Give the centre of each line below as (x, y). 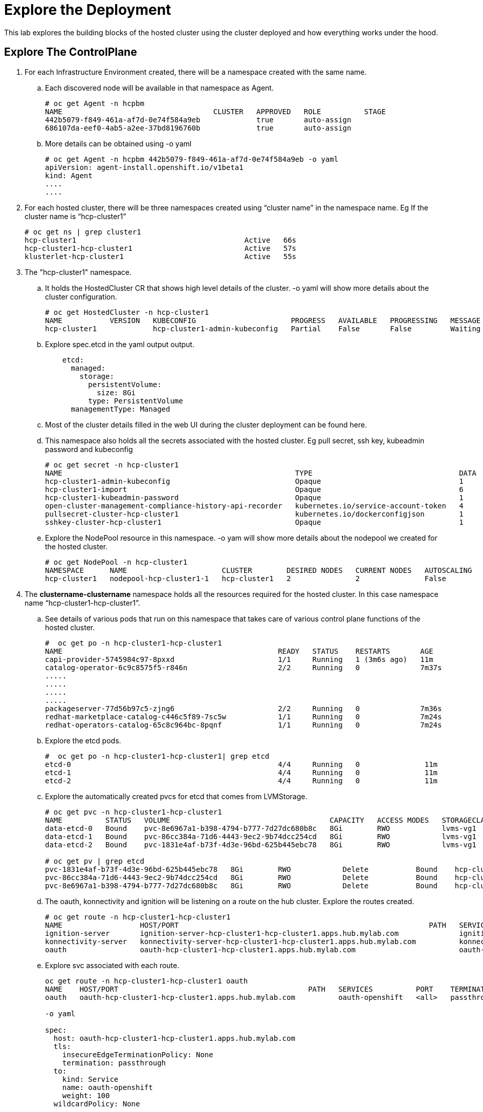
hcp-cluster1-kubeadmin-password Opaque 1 (254, 497)
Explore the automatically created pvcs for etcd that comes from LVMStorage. (176, 796)
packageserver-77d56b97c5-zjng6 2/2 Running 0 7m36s (244, 708)
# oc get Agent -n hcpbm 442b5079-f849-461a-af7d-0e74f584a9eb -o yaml (192, 159)
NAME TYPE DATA (261, 473)
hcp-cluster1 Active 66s (161, 240)
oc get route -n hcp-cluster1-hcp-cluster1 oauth (147, 981)
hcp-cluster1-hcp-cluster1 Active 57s (161, 248)
